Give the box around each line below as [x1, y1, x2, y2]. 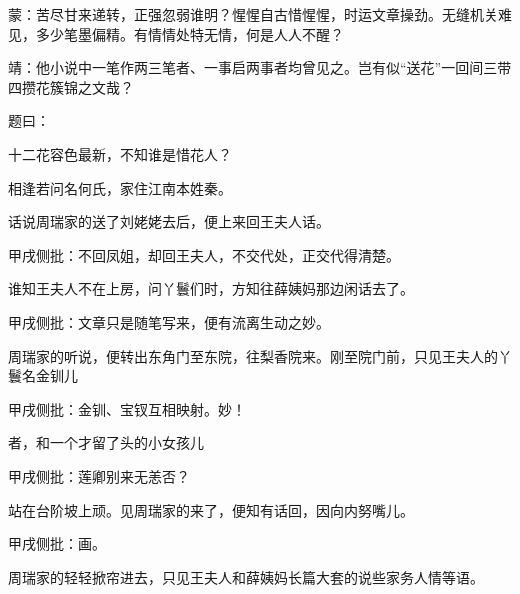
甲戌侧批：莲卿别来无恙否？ [8, 465, 190, 486]
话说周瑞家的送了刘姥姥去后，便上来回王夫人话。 [8, 211, 330, 232]
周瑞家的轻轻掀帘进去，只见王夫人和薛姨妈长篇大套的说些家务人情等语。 [8, 566, 484, 587]
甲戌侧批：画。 [8, 533, 106, 554]
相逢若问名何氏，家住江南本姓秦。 [8, 177, 232, 198]
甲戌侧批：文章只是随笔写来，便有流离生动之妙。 [8, 311, 330, 332]
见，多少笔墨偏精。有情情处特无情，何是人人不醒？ [8, 23, 344, 44]
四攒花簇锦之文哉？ [8, 76, 134, 97]
